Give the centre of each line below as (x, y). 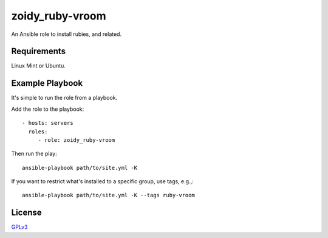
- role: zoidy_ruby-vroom (77, 140)
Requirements (39, 51)
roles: (38, 131)
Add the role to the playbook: (48, 109)
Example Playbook (47, 83)
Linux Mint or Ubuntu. (39, 66)
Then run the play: (34, 154)
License (26, 213)
